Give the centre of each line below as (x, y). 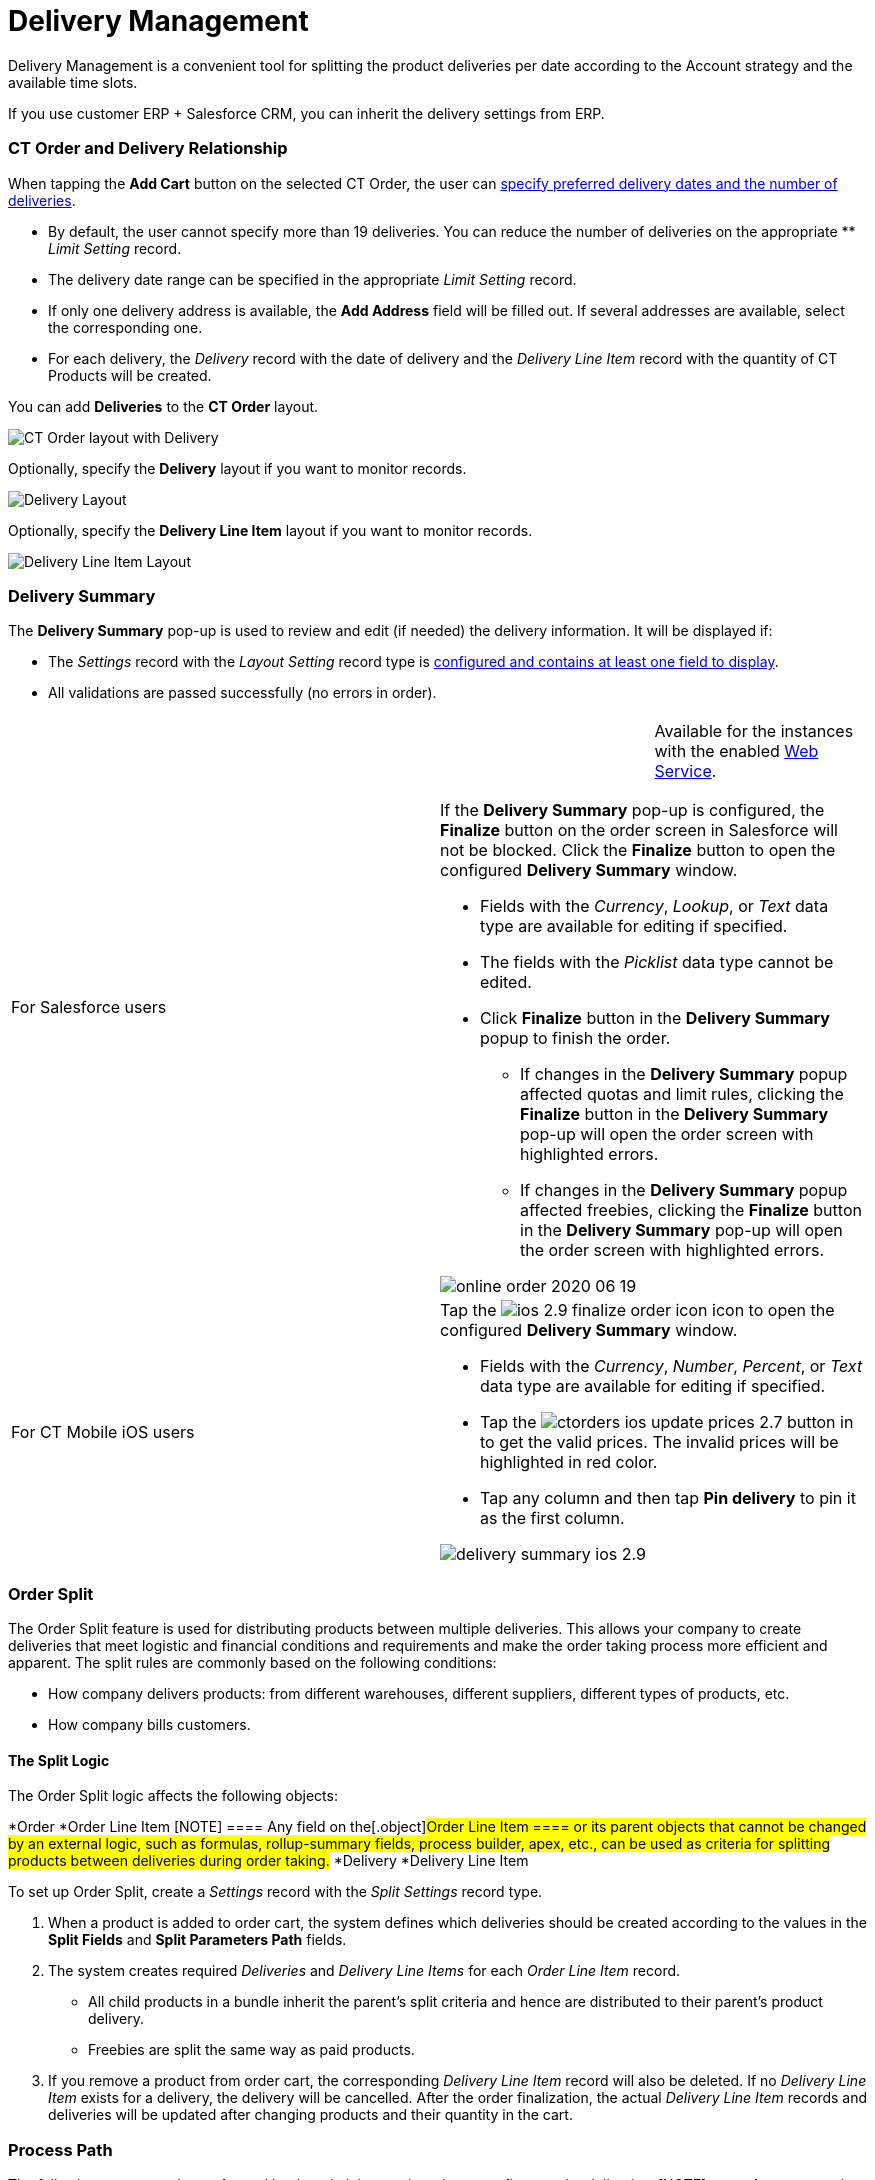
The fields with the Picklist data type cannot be (657, 962)
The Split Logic (59, 1760)
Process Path (60, 2149)
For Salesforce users (89, 1007)
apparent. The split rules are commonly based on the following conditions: (252, 1662)
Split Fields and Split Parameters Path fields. (197, 1940)
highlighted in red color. (569, 1462)
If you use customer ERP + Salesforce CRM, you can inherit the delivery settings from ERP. (306, 113)
